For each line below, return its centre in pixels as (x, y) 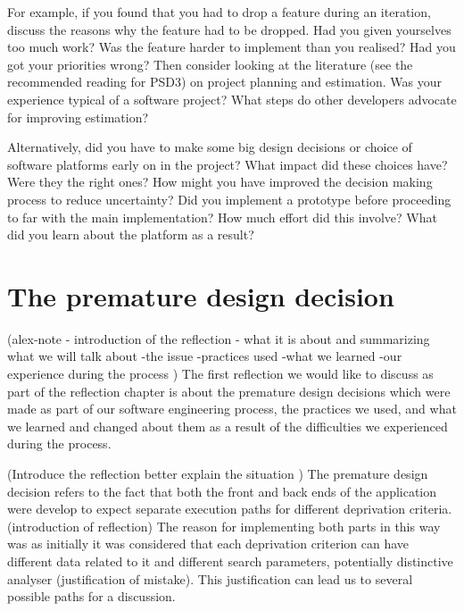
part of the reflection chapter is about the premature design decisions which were (229, 391)
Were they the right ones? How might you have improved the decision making (220, 182)
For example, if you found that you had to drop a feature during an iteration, (219, 12)
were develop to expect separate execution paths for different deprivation (206, 509)
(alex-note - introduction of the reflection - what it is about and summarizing (219, 338)
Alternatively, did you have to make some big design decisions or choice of (210, 147)
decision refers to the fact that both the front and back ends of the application (222, 491)
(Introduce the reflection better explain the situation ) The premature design (218, 473)
